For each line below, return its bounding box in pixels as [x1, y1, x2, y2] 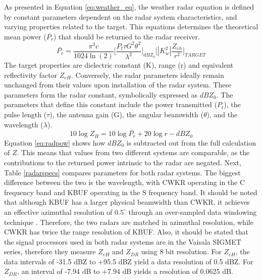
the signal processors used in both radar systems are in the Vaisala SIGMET [4, 236, 241, 247]
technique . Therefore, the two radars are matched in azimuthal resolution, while [4, 216, 253, 227]
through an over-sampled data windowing [128, 206, 257, 217]
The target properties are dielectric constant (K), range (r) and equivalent [4, 59, 234, 70]
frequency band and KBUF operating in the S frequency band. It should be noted [4, 186, 257, 197]
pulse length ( [4, 109, 47, 119]
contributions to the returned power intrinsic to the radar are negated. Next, [4, 157, 241, 167]
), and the [206, 109, 238, 119]
